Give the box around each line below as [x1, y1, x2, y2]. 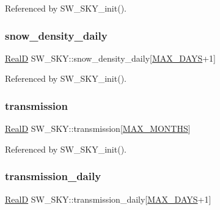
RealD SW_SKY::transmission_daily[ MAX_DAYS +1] [5, 192, 211, 205]
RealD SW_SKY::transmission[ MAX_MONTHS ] [5, 122, 191, 135]
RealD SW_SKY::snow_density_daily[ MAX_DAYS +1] [5, 51, 216, 64]
